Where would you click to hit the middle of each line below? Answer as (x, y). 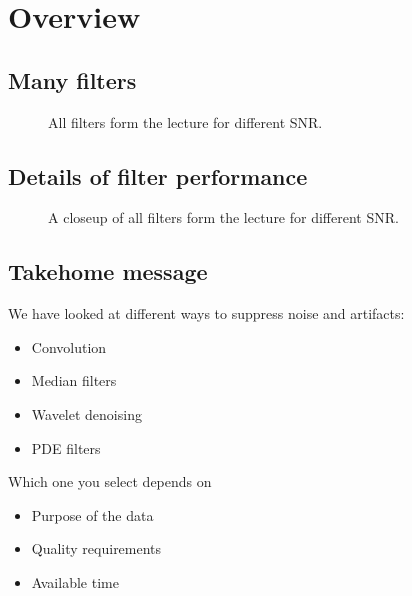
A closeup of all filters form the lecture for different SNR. (223, 217)
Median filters (74, 380)
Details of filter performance (158, 175)
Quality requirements (96, 548)
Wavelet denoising (86, 413)
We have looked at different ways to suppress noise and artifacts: (206, 313)
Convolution (69, 346)
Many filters (72, 79)
